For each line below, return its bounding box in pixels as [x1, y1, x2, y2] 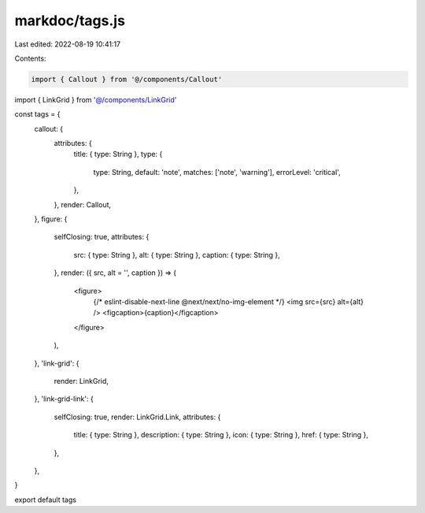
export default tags [14, 495, 76, 504]
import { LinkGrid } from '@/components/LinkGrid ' [14, 95, 177, 104]
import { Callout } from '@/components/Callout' [31, 75, 223, 84]
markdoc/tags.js [14, 12, 126, 29]
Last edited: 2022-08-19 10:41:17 [14, 39, 121, 49]
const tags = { [14, 110, 61, 119]
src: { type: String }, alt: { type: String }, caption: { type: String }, [73, 250, 280, 259]
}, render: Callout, [54, 199, 112, 209]
